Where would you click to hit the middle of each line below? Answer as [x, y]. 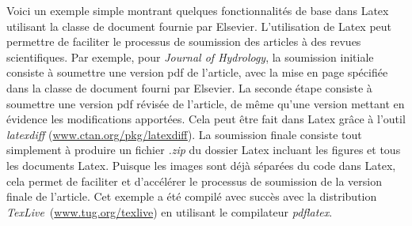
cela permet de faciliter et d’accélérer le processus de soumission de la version [194, 181]
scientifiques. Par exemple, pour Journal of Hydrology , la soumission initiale [190, 56]
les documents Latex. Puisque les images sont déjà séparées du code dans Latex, [201, 165]
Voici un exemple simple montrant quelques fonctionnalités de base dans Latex [198, 10]
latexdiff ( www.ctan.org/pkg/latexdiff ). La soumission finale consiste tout [184, 134]
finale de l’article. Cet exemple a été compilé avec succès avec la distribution [192, 196]
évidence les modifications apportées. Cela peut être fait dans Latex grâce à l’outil [206, 119]
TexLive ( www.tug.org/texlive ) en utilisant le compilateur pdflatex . [170, 211]
